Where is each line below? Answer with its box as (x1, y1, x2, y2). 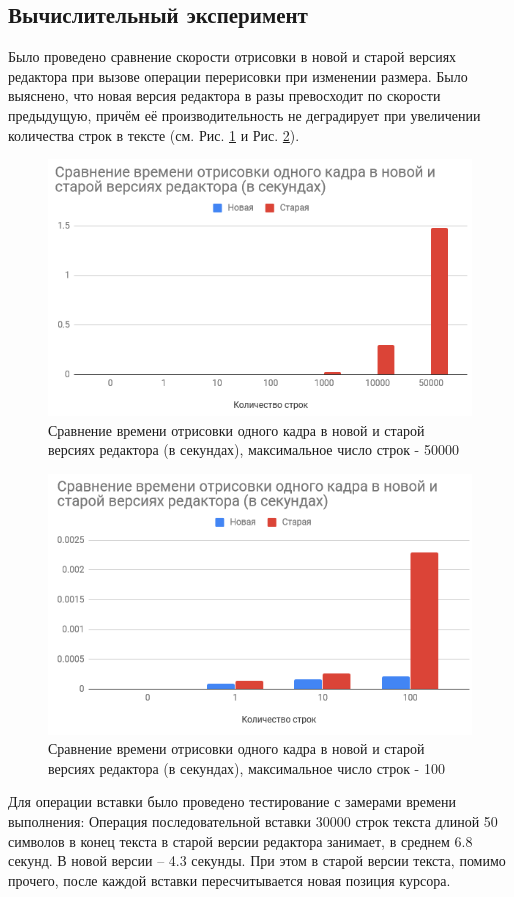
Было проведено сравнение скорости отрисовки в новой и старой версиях (8, 46, 457, 67)
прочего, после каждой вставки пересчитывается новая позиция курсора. (8, 869, 451, 890)
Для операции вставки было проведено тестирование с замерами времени (8, 791, 457, 812)
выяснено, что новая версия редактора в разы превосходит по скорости (8, 85, 441, 106)
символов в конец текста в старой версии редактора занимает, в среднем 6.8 (8, 830, 473, 851)
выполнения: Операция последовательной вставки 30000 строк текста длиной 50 (8, 811, 498, 832)
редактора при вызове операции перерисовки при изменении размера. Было (8, 65, 468, 86)
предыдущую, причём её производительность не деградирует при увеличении (8, 104, 481, 125)
